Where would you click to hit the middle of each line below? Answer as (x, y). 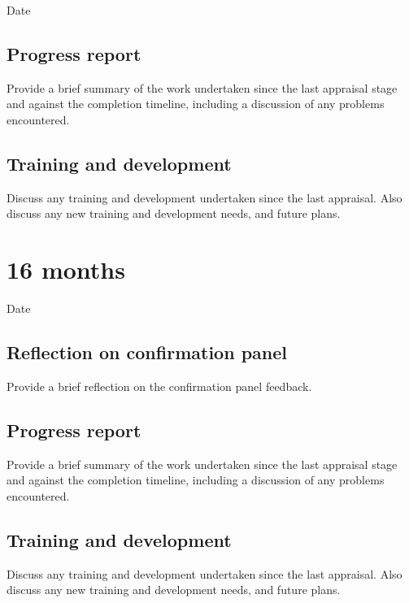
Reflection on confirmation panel (147, 352)
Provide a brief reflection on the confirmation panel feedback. (159, 386)
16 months (66, 269)
